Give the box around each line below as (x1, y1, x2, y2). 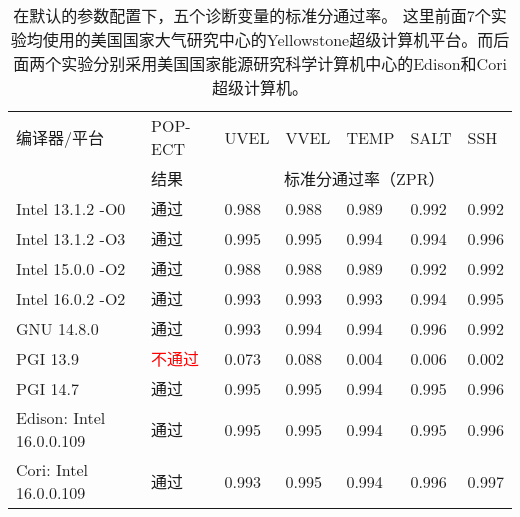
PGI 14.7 (16, 376, 80, 400)
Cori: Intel (16, 458, 89, 481)
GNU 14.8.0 (16, 316, 99, 340)
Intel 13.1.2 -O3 (16, 226, 126, 250)
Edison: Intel (16, 406, 106, 429)
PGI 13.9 (16, 346, 80, 370)
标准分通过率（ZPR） (284, 167, 445, 190)
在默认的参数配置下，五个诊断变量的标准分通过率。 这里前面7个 (13, 4, 491, 27)
